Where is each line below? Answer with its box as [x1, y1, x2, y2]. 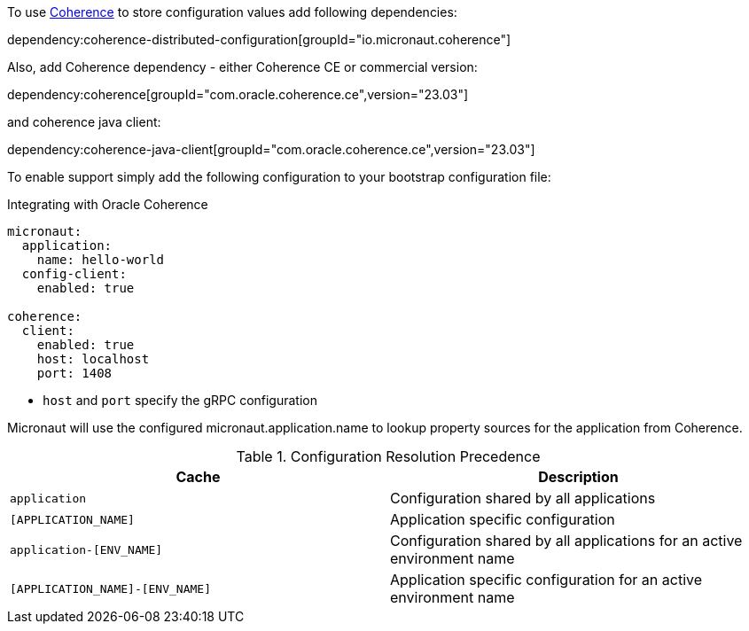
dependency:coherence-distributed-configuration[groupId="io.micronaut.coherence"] [7, 32, 511, 47]
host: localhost [36, 352, 150, 366]
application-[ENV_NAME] [10, 542, 163, 557]
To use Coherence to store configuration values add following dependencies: [7, 4, 457, 19]
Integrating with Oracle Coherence [7, 197, 208, 212]
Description [538, 468, 619, 486]
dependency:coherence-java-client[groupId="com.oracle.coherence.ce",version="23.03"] [7, 142, 535, 157]
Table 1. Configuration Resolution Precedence [236, 448, 541, 465]
